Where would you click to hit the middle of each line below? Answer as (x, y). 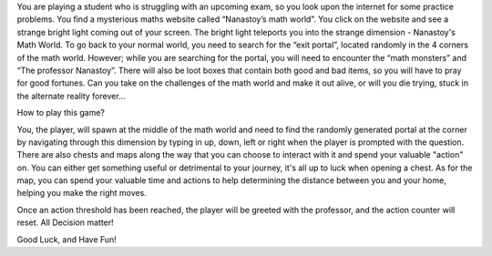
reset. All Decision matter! (65, 222)
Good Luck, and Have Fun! (67, 239)
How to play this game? (61, 113)
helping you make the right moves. (82, 193)
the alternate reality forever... (72, 96)
